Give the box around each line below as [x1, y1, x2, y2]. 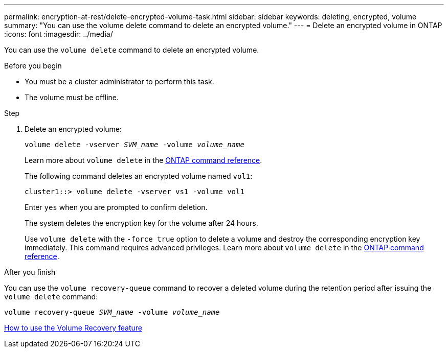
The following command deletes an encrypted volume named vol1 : [25, 172, 253, 180]
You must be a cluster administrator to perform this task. [25, 77, 214, 86]
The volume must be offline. [25, 93, 119, 102]
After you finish [4, 268, 56, 276]
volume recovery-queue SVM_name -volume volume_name [4, 308, 220, 316]
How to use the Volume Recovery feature [4, 323, 142, 332]
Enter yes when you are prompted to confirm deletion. [25, 203, 208, 212]
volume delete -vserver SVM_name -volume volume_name [25, 140, 244, 149]
